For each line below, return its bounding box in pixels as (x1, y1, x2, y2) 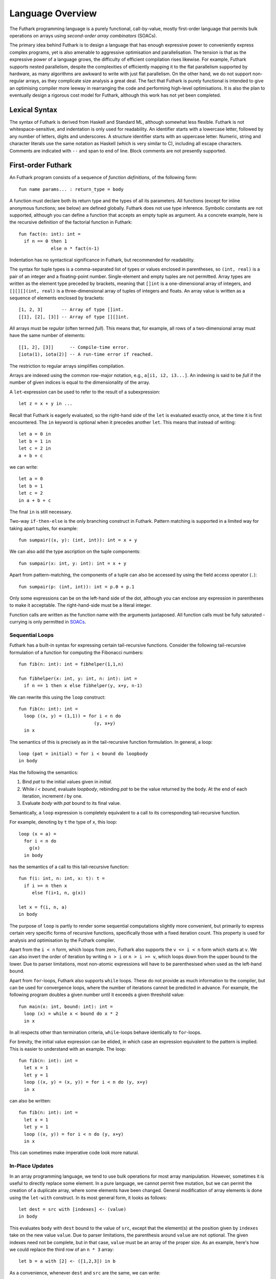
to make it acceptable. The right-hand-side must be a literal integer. (9, 602, 152, 608)
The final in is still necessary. (9, 509, 73, 515)
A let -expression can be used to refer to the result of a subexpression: (9, 389, 160, 395)
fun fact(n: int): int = (18, 231, 81, 237)
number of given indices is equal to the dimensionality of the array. (9, 379, 150, 386)
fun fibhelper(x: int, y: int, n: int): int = (18, 675, 137, 681)
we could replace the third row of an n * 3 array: (9, 1246, 114, 1253)
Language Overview (9, 8, 97, 19)
